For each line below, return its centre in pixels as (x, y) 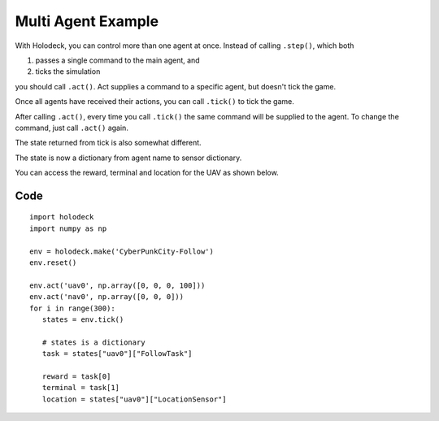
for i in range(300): (72, 308)
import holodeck (62, 217)
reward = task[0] (76, 376)
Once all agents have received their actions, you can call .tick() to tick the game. (154, 102)
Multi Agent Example (87, 21)
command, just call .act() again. (72, 128)
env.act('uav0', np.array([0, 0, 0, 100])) (117, 285)
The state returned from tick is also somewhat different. (109, 143)
